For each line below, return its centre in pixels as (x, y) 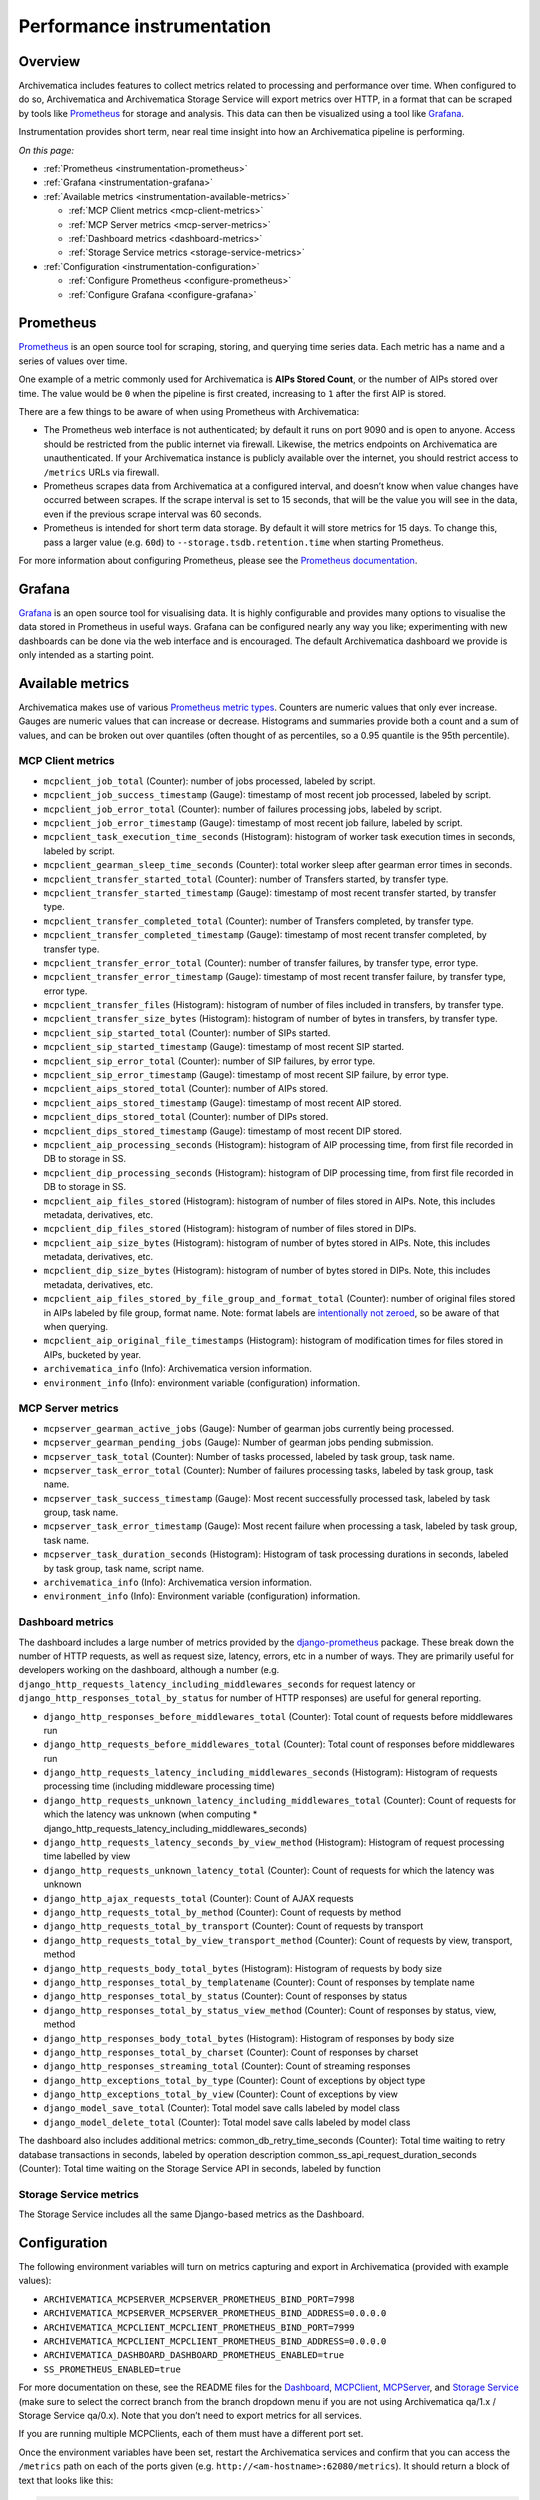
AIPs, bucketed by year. (92, 1354)
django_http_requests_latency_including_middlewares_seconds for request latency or (217, 1684)
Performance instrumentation (145, 26)
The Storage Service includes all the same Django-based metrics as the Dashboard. (191, 2214)
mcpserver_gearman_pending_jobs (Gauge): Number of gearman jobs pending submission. (238, 1442)
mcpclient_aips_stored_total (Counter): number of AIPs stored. (186, 1089)
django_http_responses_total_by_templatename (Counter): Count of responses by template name (259, 1982)
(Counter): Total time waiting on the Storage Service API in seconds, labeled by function (199, 2169)
